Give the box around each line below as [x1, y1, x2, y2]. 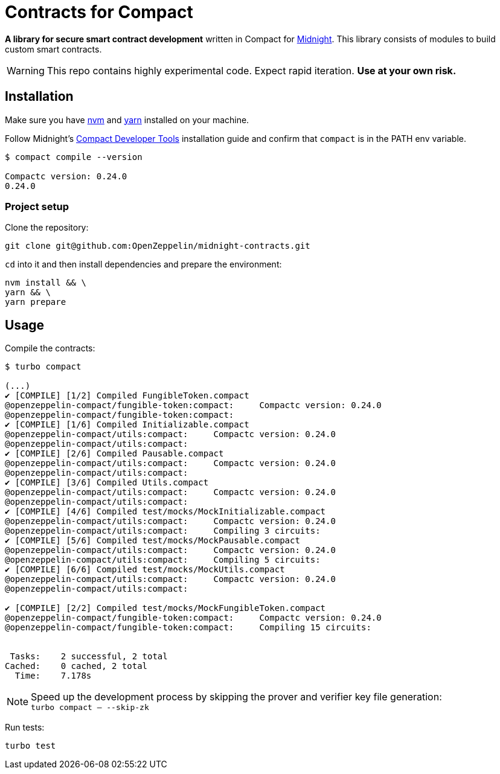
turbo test [5, 741, 56, 751]
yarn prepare [5, 297, 66, 307]
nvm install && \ [5, 278, 86, 288]
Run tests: [5, 722, 45, 733]
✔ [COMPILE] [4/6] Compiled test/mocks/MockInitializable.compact [5, 507, 326, 517]
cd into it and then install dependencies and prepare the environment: [5, 259, 282, 270]
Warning [7, 64, 45, 77]
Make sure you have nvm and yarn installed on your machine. [5, 114, 249, 125]
